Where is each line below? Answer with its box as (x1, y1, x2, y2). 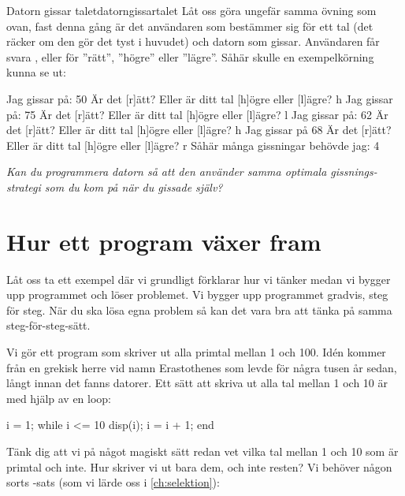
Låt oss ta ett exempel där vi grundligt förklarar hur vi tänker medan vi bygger (6, 270, 391, 287)
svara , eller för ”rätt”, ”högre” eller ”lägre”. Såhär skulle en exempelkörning (6, 48, 374, 65)
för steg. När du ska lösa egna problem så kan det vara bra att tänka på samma (6, 301, 392, 318)
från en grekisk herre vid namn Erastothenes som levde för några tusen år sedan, (6, 359, 397, 375)
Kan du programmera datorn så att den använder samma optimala (6, 163, 327, 180)
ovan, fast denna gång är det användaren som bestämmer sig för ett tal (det (6, 17, 373, 34)
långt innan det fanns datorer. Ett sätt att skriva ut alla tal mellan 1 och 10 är (6, 375, 388, 391)
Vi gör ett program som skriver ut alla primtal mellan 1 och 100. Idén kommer (6, 344, 386, 360)
